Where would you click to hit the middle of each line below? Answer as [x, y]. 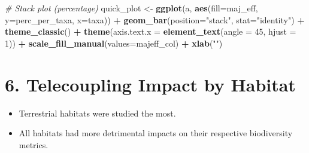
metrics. [34, 144]
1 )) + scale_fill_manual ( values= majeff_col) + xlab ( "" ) [114, 43]
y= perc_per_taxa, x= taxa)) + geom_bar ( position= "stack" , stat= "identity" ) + [155, 19]
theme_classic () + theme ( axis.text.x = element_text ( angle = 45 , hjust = [151, 31]
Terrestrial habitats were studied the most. [97, 113]
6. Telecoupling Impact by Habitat [150, 84]
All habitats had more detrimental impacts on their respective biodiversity [156, 133]
